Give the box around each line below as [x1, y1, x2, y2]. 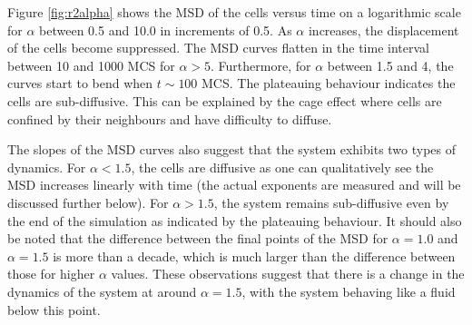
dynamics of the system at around [7, 281, 197, 300]
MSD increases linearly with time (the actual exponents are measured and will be [7, 175, 461, 194]
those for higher [7, 264, 95, 283]
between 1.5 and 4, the [327, 55, 454, 74]
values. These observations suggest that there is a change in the [111, 264, 465, 283]
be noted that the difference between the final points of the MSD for [7, 229, 388, 248]
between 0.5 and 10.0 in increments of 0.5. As [39, 20, 292, 39]
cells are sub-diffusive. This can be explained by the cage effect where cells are [7, 91, 442, 110]
